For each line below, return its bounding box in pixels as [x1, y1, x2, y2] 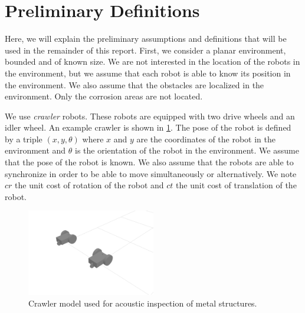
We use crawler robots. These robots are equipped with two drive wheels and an [5, 109, 295, 122]
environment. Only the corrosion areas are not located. [5, 90, 203, 102]
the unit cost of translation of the [176, 179, 297, 191]
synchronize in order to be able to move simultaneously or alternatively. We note [5, 167, 297, 179]
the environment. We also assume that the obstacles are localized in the [5, 78, 264, 91]
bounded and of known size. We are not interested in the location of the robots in [5, 55, 300, 68]
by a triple [5, 132, 42, 145]
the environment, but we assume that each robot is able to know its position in [5, 66, 291, 79]
